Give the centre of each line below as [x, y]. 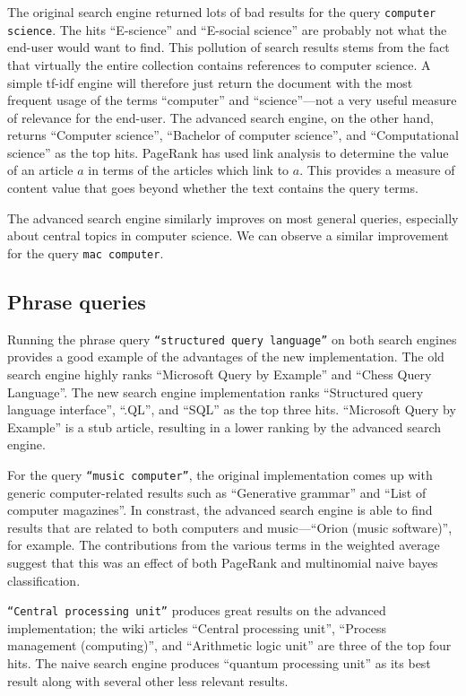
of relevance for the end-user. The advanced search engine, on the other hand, [220, 117]
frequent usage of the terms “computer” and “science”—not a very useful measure [232, 100]
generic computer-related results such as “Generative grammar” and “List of [217, 492]
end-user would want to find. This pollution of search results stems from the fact [229, 47]
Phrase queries [77, 301]
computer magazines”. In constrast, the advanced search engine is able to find [220, 510]
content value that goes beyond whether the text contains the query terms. [213, 188]
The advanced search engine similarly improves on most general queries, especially [233, 217]
